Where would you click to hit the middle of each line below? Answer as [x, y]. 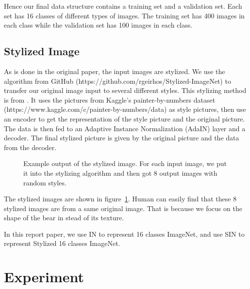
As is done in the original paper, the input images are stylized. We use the [115, 71]
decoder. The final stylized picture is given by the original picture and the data [122, 138]
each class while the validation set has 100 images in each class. [98, 25]
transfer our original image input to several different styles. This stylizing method [125, 90]
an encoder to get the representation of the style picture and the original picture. [125, 118]
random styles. [45, 182]
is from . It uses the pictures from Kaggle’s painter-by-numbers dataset [110, 99]
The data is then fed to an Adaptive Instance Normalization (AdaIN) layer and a [125, 128]
